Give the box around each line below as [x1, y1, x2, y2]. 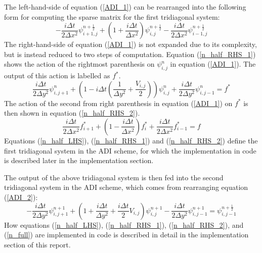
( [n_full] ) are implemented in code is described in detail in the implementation [4, 229, 249, 240]
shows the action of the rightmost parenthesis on [4, 59, 155, 69]
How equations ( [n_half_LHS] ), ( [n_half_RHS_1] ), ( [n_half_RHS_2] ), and [4, 219, 244, 230]
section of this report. [4, 239, 71, 249]
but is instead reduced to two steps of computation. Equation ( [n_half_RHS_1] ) [4, 48, 256, 59]
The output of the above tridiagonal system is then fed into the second [4, 172, 224, 182]
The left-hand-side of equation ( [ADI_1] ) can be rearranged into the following [4, 2, 246, 12]
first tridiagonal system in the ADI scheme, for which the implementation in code [4, 145, 256, 156]
